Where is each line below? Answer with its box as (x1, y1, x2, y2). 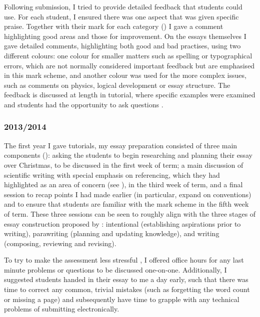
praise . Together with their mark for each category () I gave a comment (4, 21, 223, 31)
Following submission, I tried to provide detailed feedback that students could (4, 1, 242, 11)
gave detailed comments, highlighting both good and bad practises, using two (4, 40, 241, 51)
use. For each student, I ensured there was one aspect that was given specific (4, 11, 239, 21)
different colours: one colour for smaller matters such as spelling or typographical (4, 50, 252, 60)
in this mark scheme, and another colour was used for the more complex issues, (4, 70, 246, 80)
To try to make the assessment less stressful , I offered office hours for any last (4, 255, 244, 265)
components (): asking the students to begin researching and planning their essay (4, 150, 252, 160)
